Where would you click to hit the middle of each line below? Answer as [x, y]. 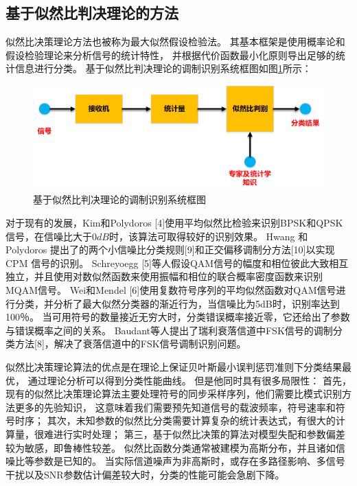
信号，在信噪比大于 [49, 236]
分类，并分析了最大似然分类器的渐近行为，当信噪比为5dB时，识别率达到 [177, 303]
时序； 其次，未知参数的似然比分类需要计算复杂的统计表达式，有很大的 [175, 420]
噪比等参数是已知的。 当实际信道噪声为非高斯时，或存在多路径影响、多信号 [175, 461]
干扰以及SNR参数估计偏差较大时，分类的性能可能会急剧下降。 [145, 474]
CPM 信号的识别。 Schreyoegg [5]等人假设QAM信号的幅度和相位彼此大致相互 [177, 263]
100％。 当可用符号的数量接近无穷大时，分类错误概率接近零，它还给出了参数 [178, 317]
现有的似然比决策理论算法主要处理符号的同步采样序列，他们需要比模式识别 [174, 394]
